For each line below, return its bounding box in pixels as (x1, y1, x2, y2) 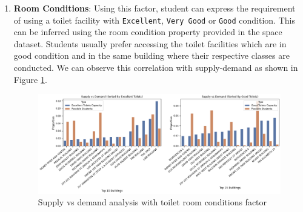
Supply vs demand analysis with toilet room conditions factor (38, 196, 267, 208)
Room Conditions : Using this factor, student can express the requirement (13, 2, 296, 14)
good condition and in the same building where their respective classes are (13, 49, 290, 62)
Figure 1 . (13, 73, 47, 85)
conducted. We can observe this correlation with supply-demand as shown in (13, 61, 298, 74)
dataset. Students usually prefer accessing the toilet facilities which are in (13, 37, 287, 50)
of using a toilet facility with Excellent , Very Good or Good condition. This (13, 13, 295, 26)
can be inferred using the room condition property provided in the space (13, 25, 282, 38)
